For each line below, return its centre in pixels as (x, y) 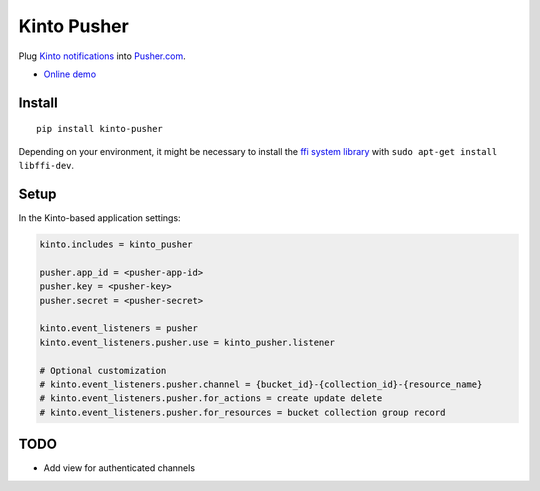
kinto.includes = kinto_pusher (116, 244)
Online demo (70, 74)
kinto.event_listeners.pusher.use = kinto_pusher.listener (187, 342)
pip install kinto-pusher (100, 129)
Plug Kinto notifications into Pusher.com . (102, 56)
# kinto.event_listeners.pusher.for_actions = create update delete (211, 398)
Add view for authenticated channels (119, 468)
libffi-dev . (46, 166)
